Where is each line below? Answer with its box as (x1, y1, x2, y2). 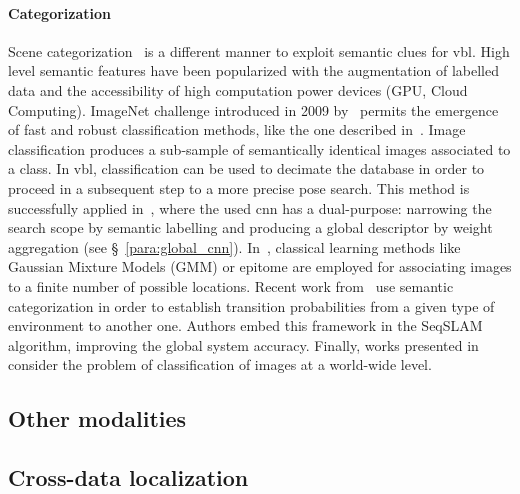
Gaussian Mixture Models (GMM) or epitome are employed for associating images (8, 256, 512, 277)
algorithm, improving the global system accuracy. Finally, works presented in (8, 334, 479, 355)
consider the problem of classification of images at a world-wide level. (8, 354, 432, 375)
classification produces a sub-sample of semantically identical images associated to (8, 138, 511, 159)
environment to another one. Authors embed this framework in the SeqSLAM (8, 315, 483, 336)
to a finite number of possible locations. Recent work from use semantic (8, 275, 454, 296)
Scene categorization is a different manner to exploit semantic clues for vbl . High (8, 40, 510, 61)
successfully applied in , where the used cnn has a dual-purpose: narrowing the (8, 197, 492, 218)
